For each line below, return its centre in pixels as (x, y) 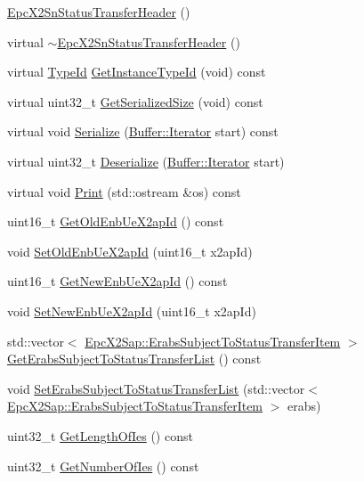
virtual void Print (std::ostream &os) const (124, 191)
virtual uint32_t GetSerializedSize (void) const (135, 101)
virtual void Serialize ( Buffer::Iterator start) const (143, 131)
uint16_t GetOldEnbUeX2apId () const (116, 221)
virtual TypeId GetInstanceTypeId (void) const (137, 72)
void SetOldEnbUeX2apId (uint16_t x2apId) (130, 251)
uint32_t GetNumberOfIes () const (103, 466)
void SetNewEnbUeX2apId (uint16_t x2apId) (132, 310)
